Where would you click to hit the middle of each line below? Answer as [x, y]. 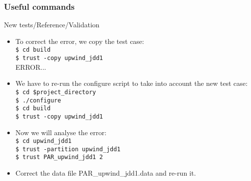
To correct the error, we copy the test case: [80, 41]
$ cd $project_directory [56, 92]
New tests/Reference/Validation [52, 25]
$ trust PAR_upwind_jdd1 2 [59, 157]
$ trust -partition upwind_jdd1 [68, 149]
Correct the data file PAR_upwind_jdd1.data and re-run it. [106, 173]
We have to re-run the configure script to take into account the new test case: [131, 83]
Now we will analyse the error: [61, 132]
